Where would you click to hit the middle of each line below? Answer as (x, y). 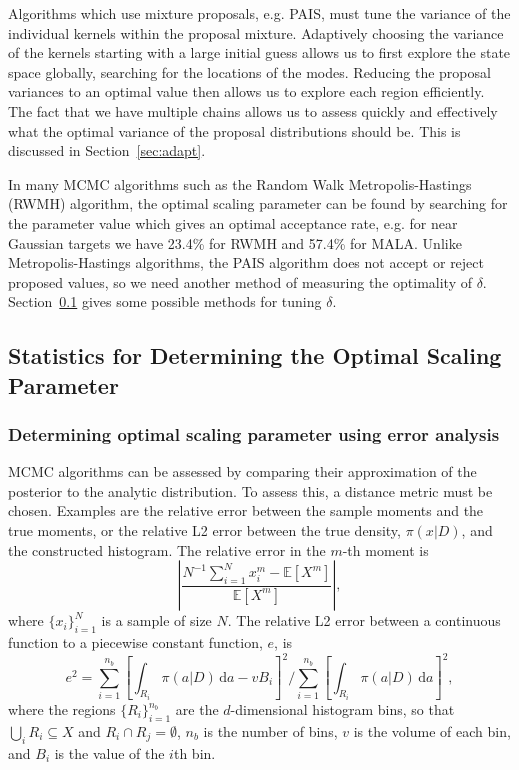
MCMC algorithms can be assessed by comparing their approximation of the (242, 471)
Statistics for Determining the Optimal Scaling (255, 355)
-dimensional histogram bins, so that (342, 709)
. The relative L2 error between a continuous (364, 620)
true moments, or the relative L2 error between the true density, (204, 530)
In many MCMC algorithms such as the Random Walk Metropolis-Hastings (240, 183)
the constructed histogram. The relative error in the (167, 549)
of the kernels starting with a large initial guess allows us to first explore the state (259, 52)
